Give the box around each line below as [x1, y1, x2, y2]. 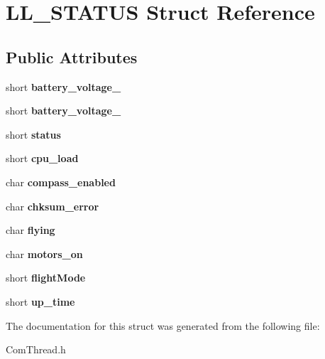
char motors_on [6, 246, 83, 261]
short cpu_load [6, 151, 79, 166]
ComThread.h [6, 342, 66, 357]
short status [6, 127, 61, 141]
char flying [6, 223, 55, 237]
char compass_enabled [6, 174, 116, 189]
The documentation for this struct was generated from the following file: [6, 318, 320, 333]
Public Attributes [6, 45, 138, 68]
